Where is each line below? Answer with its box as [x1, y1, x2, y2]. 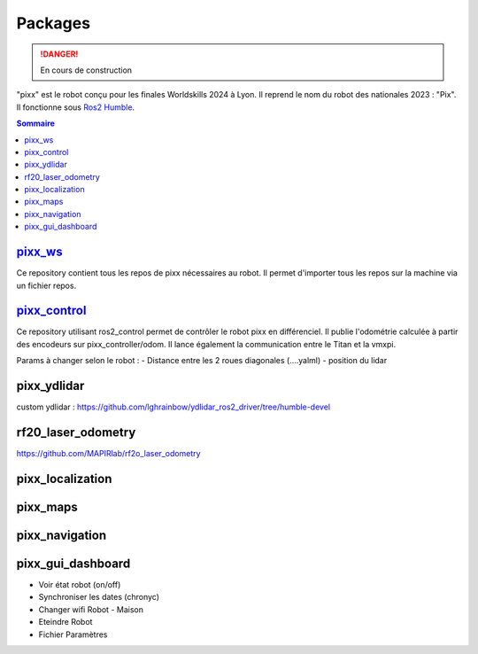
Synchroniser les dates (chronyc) [38, 592, 159, 603]
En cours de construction [40, 65, 133, 75]
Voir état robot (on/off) [38, 579, 121, 589]
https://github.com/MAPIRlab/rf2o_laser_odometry [16, 448, 201, 459]
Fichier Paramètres [38, 629, 108, 640]
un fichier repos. [16, 280, 77, 291]
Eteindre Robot [38, 617, 93, 627]
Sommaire [16, 118, 55, 128]
